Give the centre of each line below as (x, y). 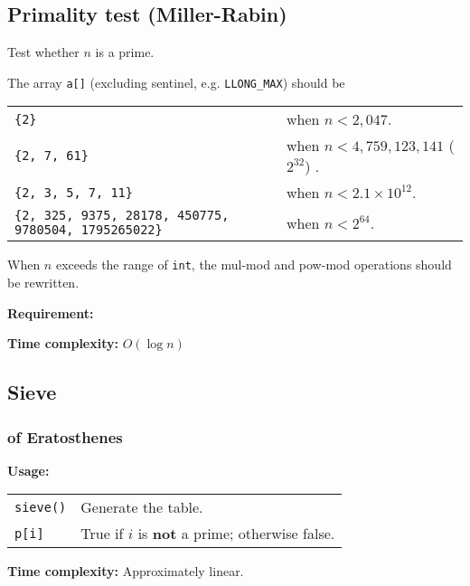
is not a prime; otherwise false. (236, 534)
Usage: (28, 470)
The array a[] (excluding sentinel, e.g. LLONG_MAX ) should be (176, 82)
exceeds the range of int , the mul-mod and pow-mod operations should (254, 265)
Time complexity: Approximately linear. (126, 571)
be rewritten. (43, 283)
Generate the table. (142, 507)
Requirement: (51, 312)
